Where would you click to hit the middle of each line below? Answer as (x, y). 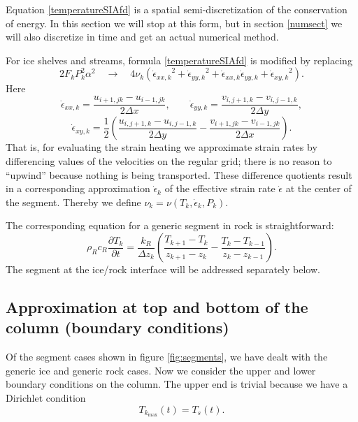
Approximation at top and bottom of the (157, 307)
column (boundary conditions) (117, 327)
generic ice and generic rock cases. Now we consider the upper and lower (161, 370)
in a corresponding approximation (78, 188)
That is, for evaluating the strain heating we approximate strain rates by (162, 147)
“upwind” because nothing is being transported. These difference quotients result (179, 174)
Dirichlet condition (46, 397)
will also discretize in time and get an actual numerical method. (142, 37)
